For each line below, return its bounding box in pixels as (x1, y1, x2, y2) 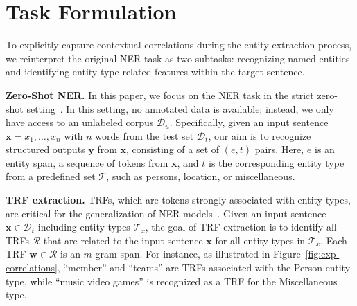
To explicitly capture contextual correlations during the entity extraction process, (6, 37, 352, 52)
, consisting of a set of (126, 142, 220, 156)
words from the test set (95, 128, 194, 143)
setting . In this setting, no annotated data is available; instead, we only (26, 101, 334, 116)
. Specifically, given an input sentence (169, 115, 329, 129)
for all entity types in (215, 233, 306, 247)
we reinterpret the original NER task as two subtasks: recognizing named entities (6, 51, 350, 65)
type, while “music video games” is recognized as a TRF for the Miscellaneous (6, 273, 338, 288)
